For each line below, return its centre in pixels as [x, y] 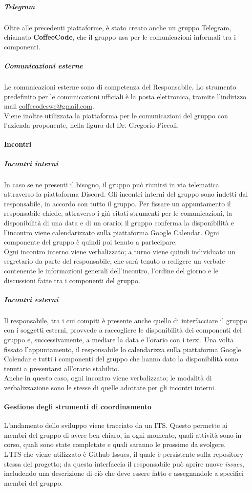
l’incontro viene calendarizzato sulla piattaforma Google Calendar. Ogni [112, 232]
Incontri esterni [31, 299]
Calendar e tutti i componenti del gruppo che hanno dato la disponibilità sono [121, 359]
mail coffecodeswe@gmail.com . [49, 106]
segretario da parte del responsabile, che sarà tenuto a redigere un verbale [115, 261]
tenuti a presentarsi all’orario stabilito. [62, 368]
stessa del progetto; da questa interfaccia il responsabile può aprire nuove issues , [124, 463]
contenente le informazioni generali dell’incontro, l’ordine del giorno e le [111, 270]
